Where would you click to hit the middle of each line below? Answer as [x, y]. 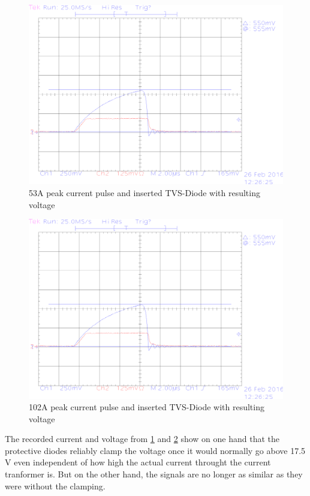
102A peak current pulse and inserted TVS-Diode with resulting [147, 407]
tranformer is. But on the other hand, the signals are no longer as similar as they [154, 474]
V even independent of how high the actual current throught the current [138, 462]
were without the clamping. [55, 486]
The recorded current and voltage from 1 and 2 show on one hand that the [142, 439]
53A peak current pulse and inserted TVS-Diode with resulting [145, 192]
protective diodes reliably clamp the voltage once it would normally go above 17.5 [155, 450]
